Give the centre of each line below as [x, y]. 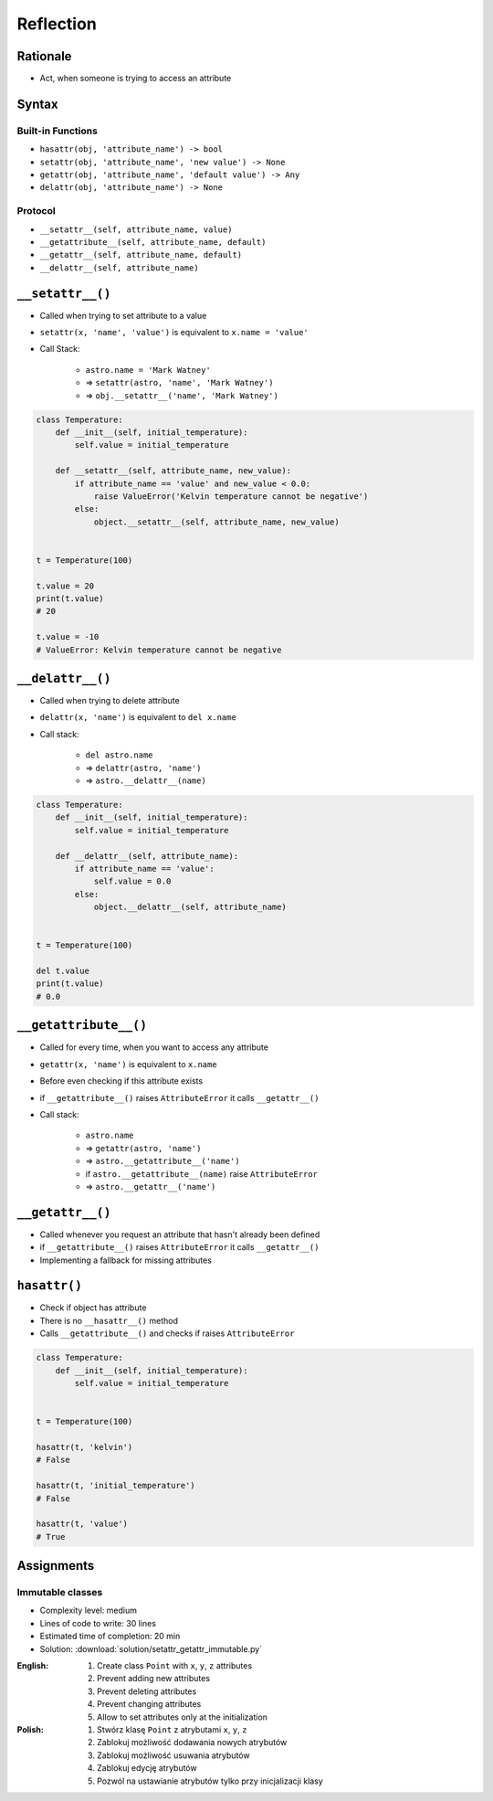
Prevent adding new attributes [153, 1679]
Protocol [36, 211]
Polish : [31, 1729]
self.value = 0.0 [132, 881]
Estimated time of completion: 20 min [110, 1637]
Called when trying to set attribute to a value [123, 315]
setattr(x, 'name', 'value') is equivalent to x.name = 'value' [174, 332]
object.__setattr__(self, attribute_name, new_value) [216, 522]
